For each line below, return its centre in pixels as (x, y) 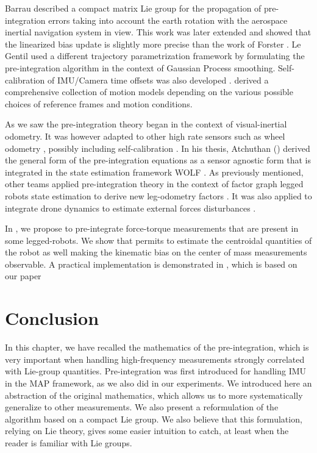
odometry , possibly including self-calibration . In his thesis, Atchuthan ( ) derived (158, 148)
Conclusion (52, 318)
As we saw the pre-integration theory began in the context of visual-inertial (146, 124)
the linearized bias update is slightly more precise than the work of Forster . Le (153, 44)
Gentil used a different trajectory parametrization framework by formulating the (155, 56)
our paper (23, 276)
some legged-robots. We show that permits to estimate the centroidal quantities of (158, 240)
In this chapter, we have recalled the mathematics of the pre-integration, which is (157, 347)
